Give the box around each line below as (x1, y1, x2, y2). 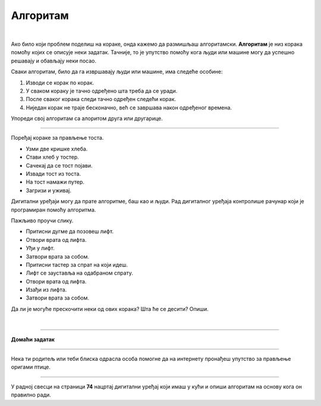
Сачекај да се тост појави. (26, 162, 93, 169)
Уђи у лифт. (26, 244, 55, 252)
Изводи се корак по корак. (26, 79, 95, 86)
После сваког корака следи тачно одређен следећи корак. (26, 96, 177, 103)
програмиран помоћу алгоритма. (11, 206, 96, 213)
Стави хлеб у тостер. (26, 153, 80, 160)
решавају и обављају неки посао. (11, 57, 97, 64)
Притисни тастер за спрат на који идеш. (26, 261, 128, 268)
